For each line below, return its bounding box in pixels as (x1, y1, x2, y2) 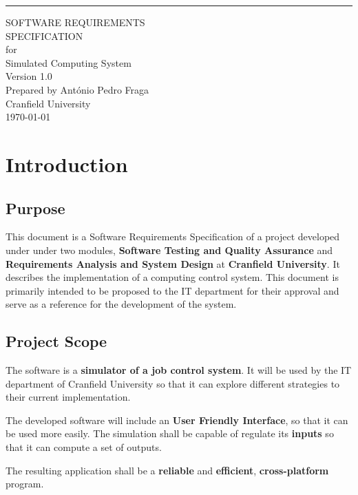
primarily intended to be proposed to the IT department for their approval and (6, 283, 339, 297)
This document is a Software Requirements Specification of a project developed (6, 229, 340, 244)
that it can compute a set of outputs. (6, 440, 162, 454)
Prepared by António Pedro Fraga (6, 82, 149, 96)
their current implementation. (6, 390, 131, 404)
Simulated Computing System (6, 55, 131, 70)
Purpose (6, 197, 65, 218)
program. (6, 476, 44, 491)
